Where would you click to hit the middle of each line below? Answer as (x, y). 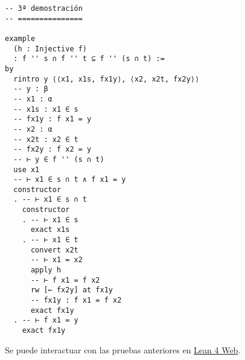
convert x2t (54, 250)
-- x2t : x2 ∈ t (46, 139)
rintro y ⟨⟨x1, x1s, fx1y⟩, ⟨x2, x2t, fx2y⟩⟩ (107, 79)
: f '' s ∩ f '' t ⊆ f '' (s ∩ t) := (89, 59)
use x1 (27, 169)
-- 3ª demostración (44, 8)
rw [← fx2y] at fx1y (72, 290)
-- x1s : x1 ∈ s (46, 109)
